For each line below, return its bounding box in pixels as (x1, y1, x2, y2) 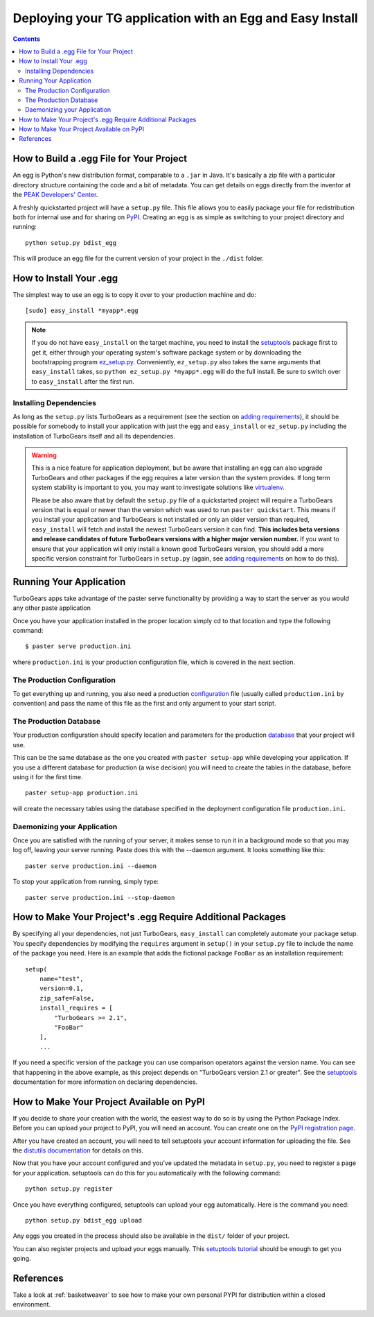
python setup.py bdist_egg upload (25, 1216, 142, 1224)
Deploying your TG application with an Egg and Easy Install (12, 10, 358, 26)
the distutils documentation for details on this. (12, 1146, 143, 1155)
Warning (31, 451, 57, 459)
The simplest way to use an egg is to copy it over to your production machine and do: (12, 291, 256, 298)
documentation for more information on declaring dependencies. (12, 1078, 198, 1086)
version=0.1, (39, 985, 84, 992)
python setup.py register (25, 1185, 114, 1193)
